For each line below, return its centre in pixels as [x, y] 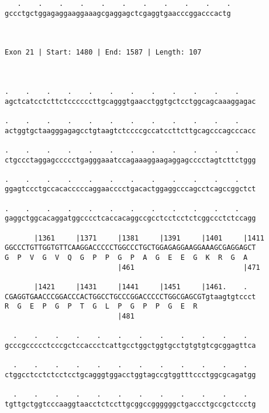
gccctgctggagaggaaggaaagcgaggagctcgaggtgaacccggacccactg [118, 13]
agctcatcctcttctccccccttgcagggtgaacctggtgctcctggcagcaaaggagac [130, 101]
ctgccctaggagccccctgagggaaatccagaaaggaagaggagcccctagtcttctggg [130, 160]
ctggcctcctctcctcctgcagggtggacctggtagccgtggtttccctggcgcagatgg [130, 375]
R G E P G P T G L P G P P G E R [101, 307]
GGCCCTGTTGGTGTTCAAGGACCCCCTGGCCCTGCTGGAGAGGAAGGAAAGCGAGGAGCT [130, 248]
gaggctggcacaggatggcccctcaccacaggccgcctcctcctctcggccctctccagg [130, 219]
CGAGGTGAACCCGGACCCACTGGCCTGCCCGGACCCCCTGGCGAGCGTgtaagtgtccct [130, 297]
